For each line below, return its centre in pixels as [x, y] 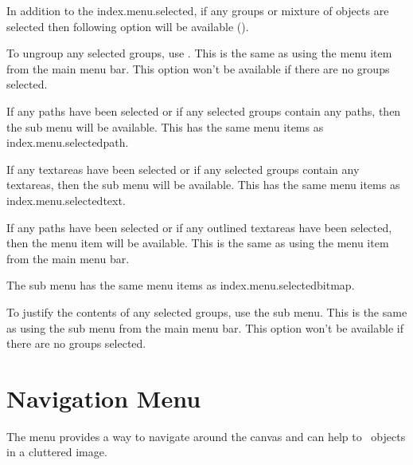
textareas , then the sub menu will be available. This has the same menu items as [203, 185]
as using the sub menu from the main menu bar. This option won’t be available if [205, 327]
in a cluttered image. [57, 452]
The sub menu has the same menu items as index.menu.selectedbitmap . [181, 285]
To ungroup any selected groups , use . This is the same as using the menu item [199, 53]
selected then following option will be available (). [128, 26]
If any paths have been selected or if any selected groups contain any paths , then [204, 110]
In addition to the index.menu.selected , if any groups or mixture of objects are [198, 10]
